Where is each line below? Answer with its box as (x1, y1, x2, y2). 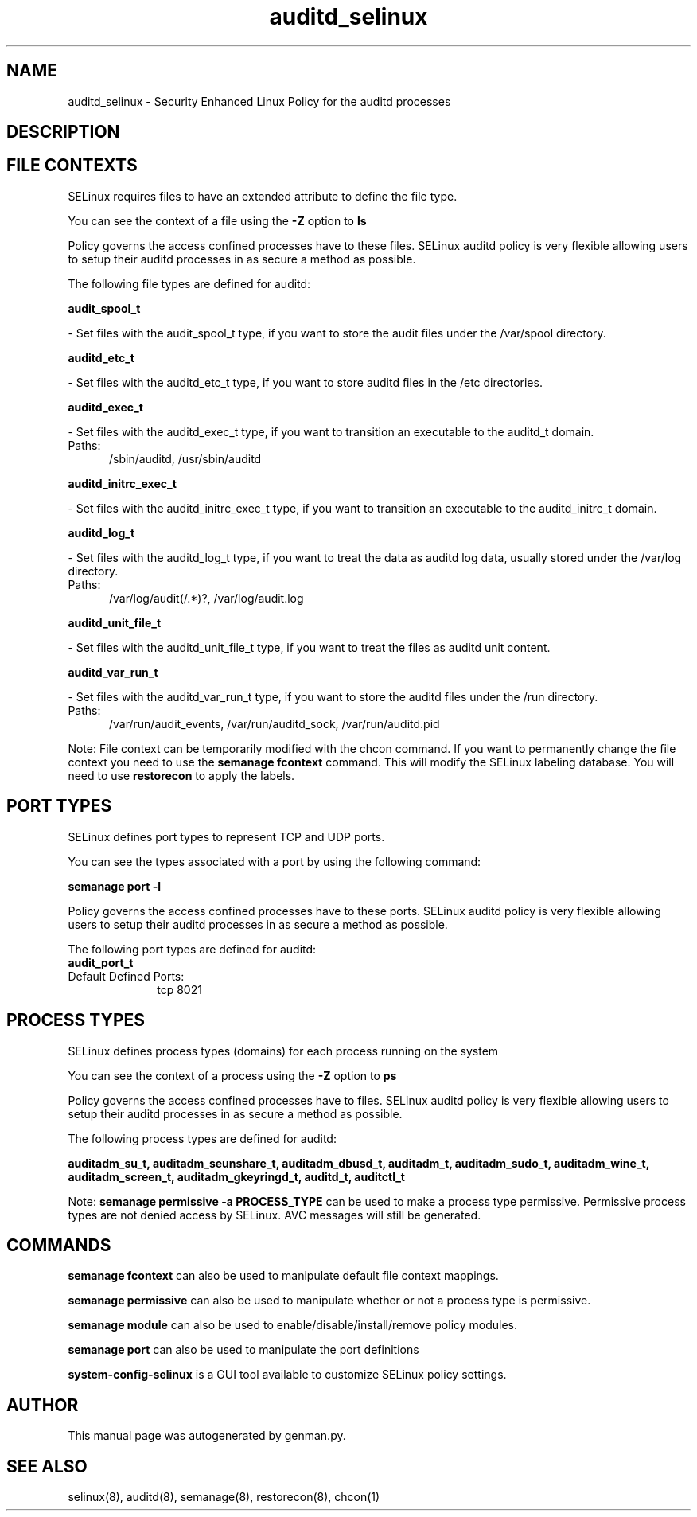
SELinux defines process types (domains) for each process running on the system (68, 1043, 499, 1058)
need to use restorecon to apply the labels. (68, 768, 295, 782)
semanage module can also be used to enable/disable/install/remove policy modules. (68, 1318, 518, 1332)
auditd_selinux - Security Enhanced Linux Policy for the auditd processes (68, 94, 451, 108)
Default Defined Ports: (68, 969, 185, 983)
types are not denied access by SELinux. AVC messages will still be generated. (68, 1207, 481, 1222)
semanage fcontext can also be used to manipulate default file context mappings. (68, 1269, 499, 1283)
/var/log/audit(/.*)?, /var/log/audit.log (109, 591, 304, 605)
